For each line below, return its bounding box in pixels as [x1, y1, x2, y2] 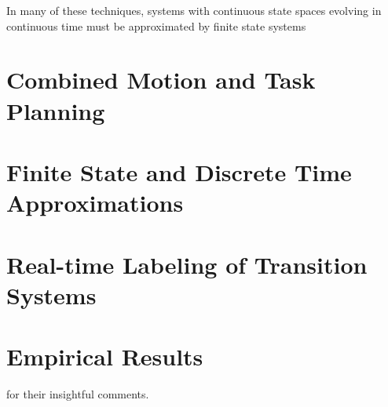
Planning [6, 94, 105, 126]
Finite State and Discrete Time [6, 155, 352, 187]
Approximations [6, 187, 184, 219]
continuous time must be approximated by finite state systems [6, 17, 306, 34]
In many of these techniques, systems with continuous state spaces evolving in [6, 2, 382, 18]
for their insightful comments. [6, 386, 149, 402]
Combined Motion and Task [6, 64, 316, 96]
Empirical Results [6, 340, 203, 372]
